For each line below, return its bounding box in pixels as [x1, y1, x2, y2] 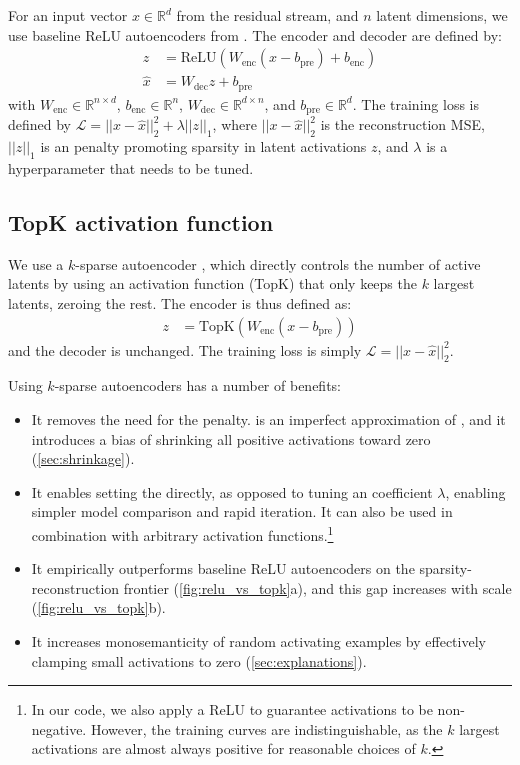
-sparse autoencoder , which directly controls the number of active [75, 253, 481, 274]
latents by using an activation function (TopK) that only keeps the [8, 273, 417, 294]
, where [212, 114, 257, 135]
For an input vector [8, 5, 128, 25]
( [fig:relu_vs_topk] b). [31, 597, 166, 618]
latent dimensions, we [376, 5, 508, 25]
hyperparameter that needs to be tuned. [8, 157, 254, 178]
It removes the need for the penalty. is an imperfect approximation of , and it [31, 408, 506, 429]
